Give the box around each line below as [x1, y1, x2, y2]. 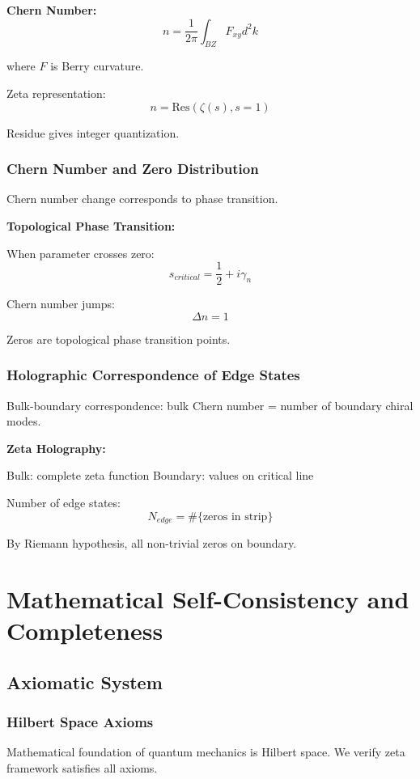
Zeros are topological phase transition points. [6, 330, 231, 347]
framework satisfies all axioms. [6, 759, 158, 776]
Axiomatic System [6, 669, 163, 694]
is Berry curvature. [50, 57, 144, 74]
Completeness [6, 614, 163, 647]
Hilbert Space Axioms [6, 711, 154, 731]
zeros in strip [202, 510, 268, 523]
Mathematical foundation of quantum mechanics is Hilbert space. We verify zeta [6, 743, 405, 760]
